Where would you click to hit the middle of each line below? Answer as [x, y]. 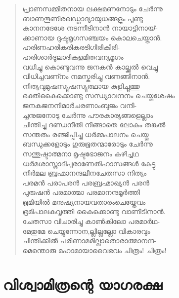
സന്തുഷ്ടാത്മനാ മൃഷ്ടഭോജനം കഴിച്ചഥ [81, 153]
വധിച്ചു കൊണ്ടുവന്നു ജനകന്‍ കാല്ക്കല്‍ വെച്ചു [90, 66]
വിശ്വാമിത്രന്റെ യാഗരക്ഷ [83, 284]
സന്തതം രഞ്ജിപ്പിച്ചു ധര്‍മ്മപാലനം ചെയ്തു [86, 134]
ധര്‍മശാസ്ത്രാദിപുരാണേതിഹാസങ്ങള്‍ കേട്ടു [89, 163]
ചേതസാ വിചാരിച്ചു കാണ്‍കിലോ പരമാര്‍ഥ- [91, 221]
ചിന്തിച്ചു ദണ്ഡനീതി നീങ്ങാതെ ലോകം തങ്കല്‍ [94, 125]
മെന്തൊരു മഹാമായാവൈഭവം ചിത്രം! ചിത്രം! [94, 250]
